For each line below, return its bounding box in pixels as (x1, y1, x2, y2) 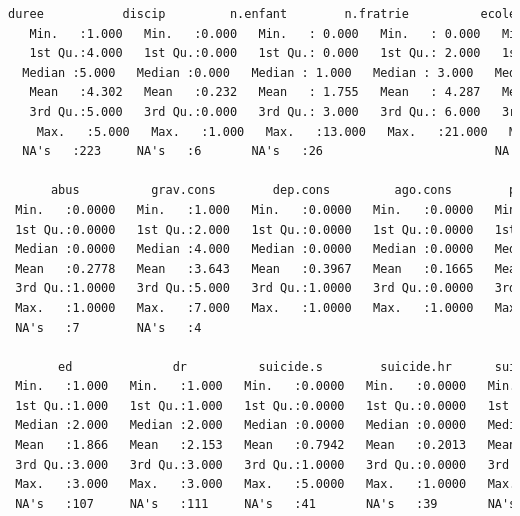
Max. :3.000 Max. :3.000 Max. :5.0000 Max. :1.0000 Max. (15, 477, 517, 492)
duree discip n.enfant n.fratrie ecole (8, 7, 517, 21)
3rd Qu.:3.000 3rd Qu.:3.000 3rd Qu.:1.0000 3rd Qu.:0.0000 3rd (15, 457, 510, 472)
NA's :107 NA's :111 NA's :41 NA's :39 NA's (15, 496, 517, 511)
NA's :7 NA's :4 (15, 320, 202, 335)
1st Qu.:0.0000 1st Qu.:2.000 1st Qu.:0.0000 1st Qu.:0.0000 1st (15, 222, 517, 237)
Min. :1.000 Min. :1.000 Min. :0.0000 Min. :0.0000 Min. (15, 379, 517, 394)
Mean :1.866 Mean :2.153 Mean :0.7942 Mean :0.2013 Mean (15, 438, 517, 453)
